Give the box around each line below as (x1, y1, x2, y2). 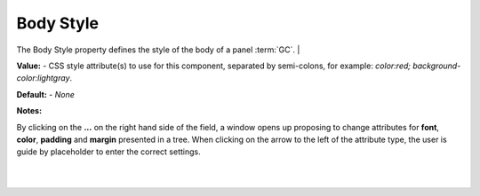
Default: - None (16, 89, 76, 99)
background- (412, 60, 461, 71)
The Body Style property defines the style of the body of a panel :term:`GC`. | (16, 44, 300, 55)
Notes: (16, 106, 43, 116)
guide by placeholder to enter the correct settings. (16, 146, 201, 157)
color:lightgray (16, 73, 70, 83)
